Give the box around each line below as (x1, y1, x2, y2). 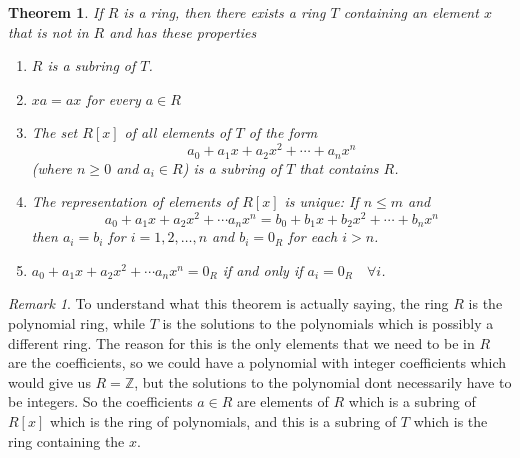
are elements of (236, 391, 329, 412)
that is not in (8, 21, 89, 42)
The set (31, 122, 78, 143)
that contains (299, 157, 379, 178)
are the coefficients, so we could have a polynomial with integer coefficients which (8, 352, 507, 373)
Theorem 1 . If (8, 2, 103, 22)
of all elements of (124, 122, 231, 143)
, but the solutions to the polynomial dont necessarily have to (134, 371, 512, 392)
